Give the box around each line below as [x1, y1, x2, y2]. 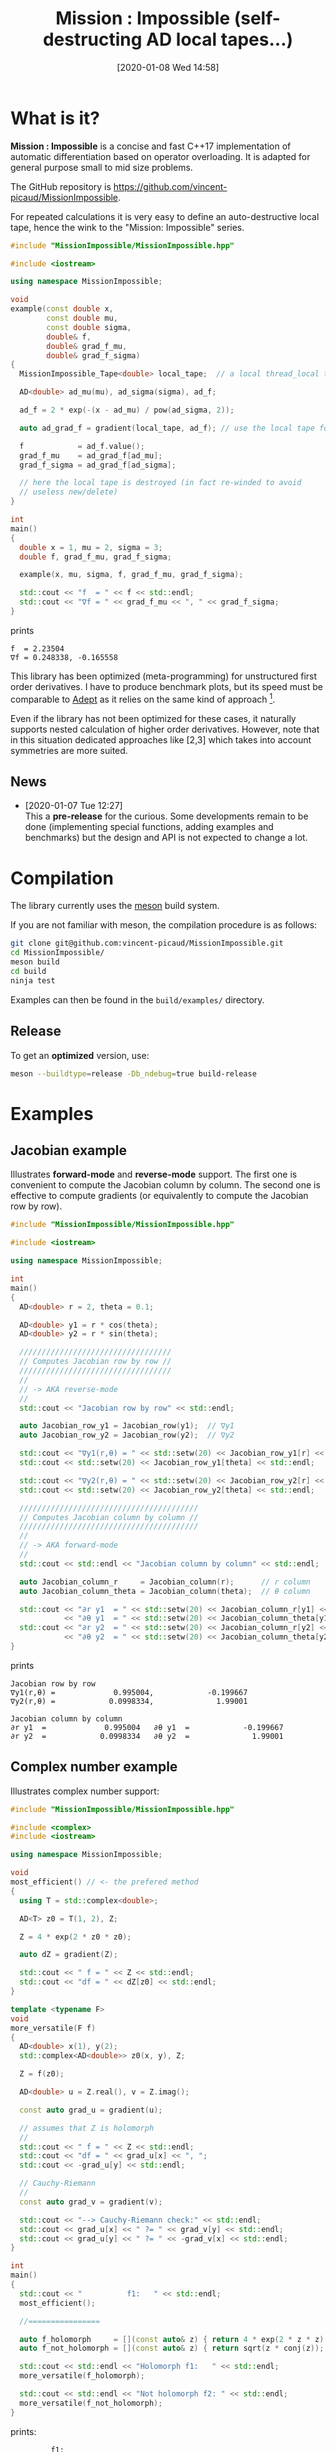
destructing [42, 28, 143, 51]
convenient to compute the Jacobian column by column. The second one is [10, 1179, 321, 1191]
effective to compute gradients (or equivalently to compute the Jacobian [10, 1190, 309, 1202]
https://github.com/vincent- [113, 180, 228, 192]
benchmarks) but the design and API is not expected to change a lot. [24, 832, 308, 844]
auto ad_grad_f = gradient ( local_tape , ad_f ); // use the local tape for [19, 423, 333, 433]
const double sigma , [46, 322, 132, 332]
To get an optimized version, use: [10, 1049, 150, 1061]
